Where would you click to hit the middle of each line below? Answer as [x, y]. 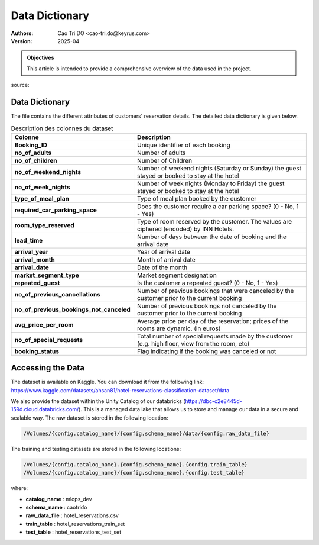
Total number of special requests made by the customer [215, 336]
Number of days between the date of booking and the [211, 237]
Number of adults [161, 153]
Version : [22, 41]
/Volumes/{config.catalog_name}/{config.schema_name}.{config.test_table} [134, 473]
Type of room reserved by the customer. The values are [214, 221]
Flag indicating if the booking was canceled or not [206, 351]
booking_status [37, 351]
